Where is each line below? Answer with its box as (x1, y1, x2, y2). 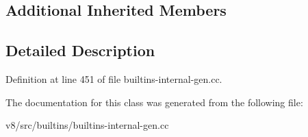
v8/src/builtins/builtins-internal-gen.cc (5, 118, 169, 132)
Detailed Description (5, 40, 155, 61)
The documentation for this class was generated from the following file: (5, 95, 303, 109)
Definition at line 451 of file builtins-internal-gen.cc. (5, 71, 222, 86)
